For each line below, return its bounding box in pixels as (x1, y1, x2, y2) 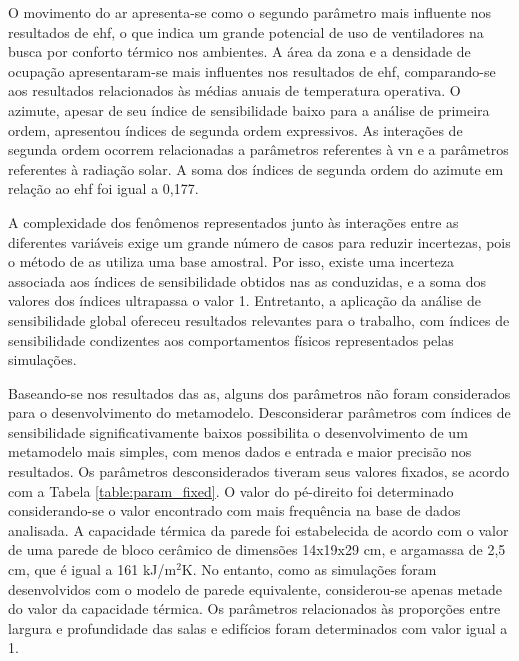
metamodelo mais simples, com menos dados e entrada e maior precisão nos (8, 441, 472, 462)
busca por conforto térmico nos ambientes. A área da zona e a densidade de (8, 41, 471, 62)
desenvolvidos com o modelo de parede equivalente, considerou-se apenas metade (8, 578, 502, 599)
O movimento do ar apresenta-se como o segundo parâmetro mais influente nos (8, 2, 492, 22)
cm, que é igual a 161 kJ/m (8, 559, 177, 580)
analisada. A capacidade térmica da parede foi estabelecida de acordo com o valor (8, 519, 509, 540)
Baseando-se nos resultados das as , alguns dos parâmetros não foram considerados (8, 382, 511, 403)
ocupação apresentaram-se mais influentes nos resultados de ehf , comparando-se (8, 60, 496, 81)
